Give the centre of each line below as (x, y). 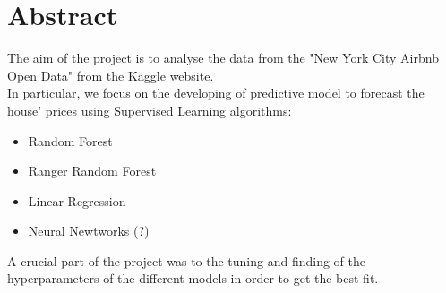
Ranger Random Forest (92, 171)
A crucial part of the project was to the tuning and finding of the (187, 260)
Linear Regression (77, 200)
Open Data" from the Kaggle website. (111, 75)
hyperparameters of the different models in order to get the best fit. (193, 278)
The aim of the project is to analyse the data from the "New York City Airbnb (223, 58)
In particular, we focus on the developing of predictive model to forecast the (216, 93)
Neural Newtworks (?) (89, 231)
